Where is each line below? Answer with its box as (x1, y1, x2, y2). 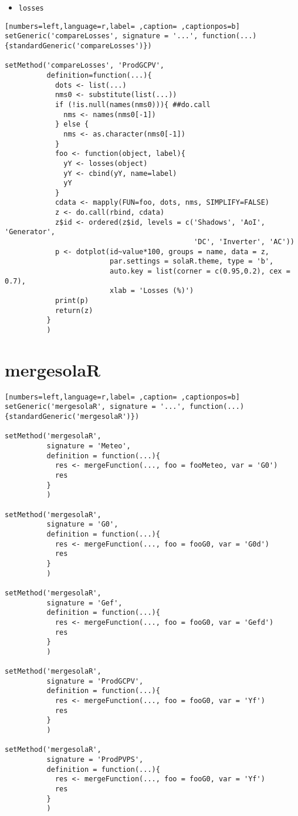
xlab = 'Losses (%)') (109, 287, 194, 295)
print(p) (55, 297, 89, 305)
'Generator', (5, 228, 55, 237)
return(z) (55, 306, 93, 315)
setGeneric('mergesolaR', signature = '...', (5, 402, 185, 411)
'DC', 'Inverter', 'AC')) (194, 238, 294, 247)
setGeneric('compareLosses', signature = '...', (5, 32, 198, 41)
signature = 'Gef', (46, 598, 123, 607)
